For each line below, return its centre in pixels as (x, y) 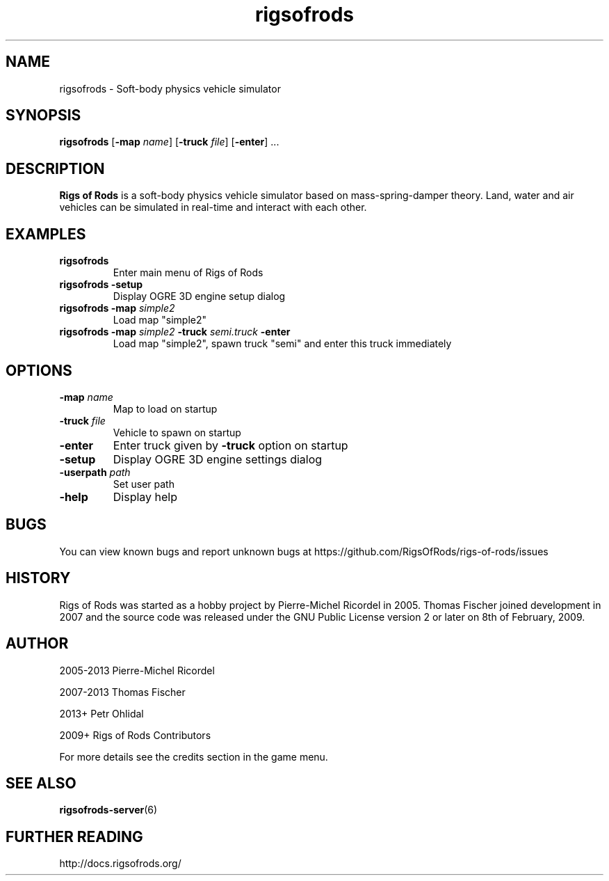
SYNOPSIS (43, 116)
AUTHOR (37, 644)
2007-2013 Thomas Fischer (122, 692)
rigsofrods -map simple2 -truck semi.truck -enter (175, 332)
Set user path (144, 484)
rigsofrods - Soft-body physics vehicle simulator (170, 88)
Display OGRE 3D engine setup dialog (199, 296)
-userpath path (95, 472)
